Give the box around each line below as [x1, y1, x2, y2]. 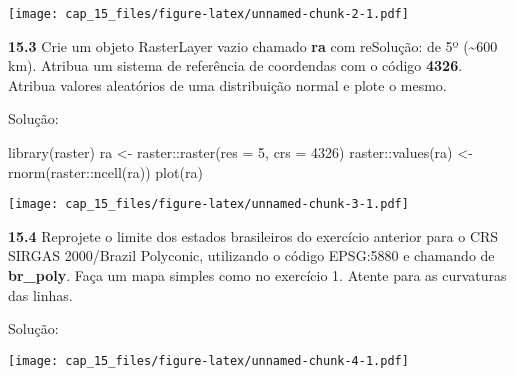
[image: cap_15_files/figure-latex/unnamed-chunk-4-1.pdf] [8, 353, 409, 368]
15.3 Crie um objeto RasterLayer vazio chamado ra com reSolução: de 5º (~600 [8, 35, 498, 56]
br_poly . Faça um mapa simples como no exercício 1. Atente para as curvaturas [8, 265, 507, 286]
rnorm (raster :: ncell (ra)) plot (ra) [8, 161, 203, 182]
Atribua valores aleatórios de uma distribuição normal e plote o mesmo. [8, 74, 447, 95]
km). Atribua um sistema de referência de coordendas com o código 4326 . [8, 55, 463, 76]
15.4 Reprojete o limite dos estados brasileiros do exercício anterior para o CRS [8, 225, 499, 246]
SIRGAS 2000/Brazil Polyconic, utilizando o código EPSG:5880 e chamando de [8, 245, 495, 266]
